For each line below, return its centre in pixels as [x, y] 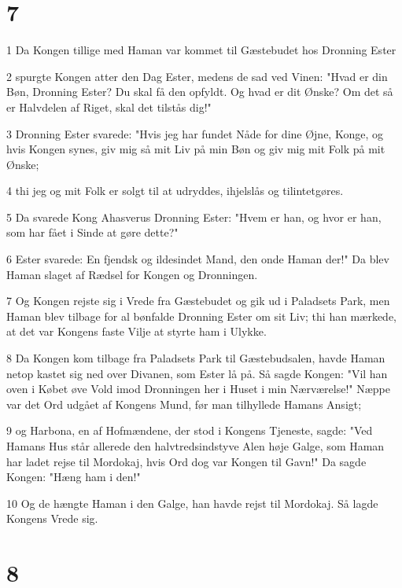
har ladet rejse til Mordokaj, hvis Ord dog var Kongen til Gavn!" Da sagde [186, 461]
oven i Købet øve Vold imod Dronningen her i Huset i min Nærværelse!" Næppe [198, 389]
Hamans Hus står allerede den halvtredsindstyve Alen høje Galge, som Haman [195, 446]
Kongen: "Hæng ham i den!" [74, 477]
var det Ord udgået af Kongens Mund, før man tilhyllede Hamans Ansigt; [184, 404]
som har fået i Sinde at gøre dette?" [92, 232]
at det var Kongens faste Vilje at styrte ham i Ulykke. [136, 331]
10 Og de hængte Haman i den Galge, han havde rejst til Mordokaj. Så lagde [192, 503]
